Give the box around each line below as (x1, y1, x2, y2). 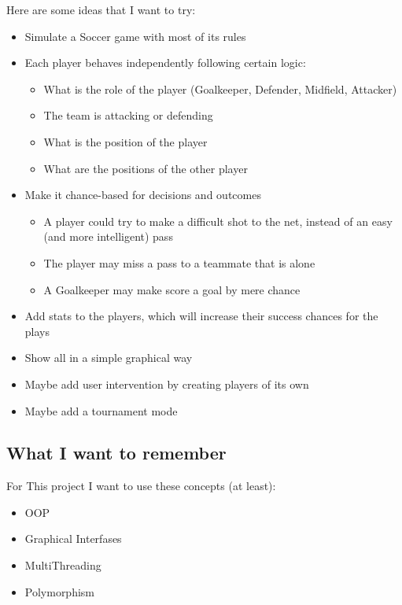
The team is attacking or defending (43, 107, 213, 124)
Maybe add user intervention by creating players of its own (24, 375, 309, 392)
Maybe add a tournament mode (24, 402, 178, 419)
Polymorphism (24, 583, 95, 599)
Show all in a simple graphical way (24, 349, 193, 366)
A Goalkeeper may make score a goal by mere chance (43, 281, 301, 297)
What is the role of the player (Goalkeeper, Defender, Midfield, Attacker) (43, 80, 397, 97)
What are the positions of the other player (43, 160, 248, 176)
